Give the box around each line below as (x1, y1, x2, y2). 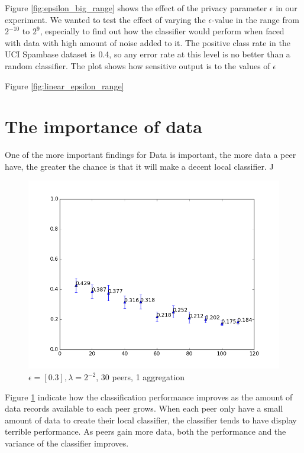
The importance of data (5, 114, 202, 138)
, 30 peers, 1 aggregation (96, 371, 185, 383)
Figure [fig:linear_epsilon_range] (5, 79, 124, 92)
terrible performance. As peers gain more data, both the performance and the (5, 425, 286, 438)
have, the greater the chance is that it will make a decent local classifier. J (5, 160, 274, 172)
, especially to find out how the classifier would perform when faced (40, 25, 284, 37)
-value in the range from (211, 13, 299, 25)
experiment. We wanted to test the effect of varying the (5, 13, 206, 25)
